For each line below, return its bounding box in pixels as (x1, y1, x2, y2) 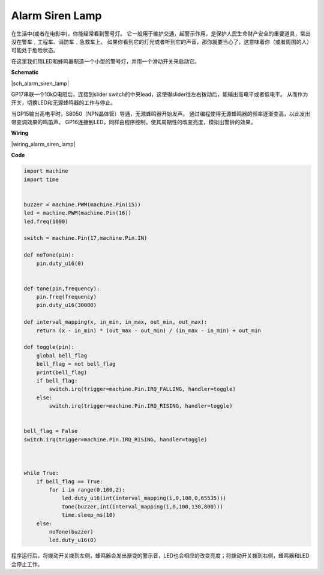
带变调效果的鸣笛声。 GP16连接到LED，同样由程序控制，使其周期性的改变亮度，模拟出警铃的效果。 (11, 119, 256, 126)
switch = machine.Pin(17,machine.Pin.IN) (23, 234, 148, 242)
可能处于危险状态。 (11, 47, 59, 54)
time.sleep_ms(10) (61, 511, 116, 519)
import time (23, 176, 59, 183)
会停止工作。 (11, 561, 43, 568)
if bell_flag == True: (36, 478, 103, 485)
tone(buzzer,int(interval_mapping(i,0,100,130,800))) (61, 503, 223, 510)
